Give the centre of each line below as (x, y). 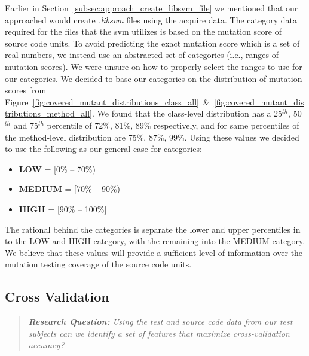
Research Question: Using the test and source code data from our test (160, 322)
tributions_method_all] (48, 113)
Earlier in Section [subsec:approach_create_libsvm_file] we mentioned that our (152, 8)
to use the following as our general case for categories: (103, 149)
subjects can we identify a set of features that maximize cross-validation (159, 333)
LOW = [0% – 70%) (57, 168)
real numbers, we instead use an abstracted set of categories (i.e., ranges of (142, 55)
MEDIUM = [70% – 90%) (70, 189)
